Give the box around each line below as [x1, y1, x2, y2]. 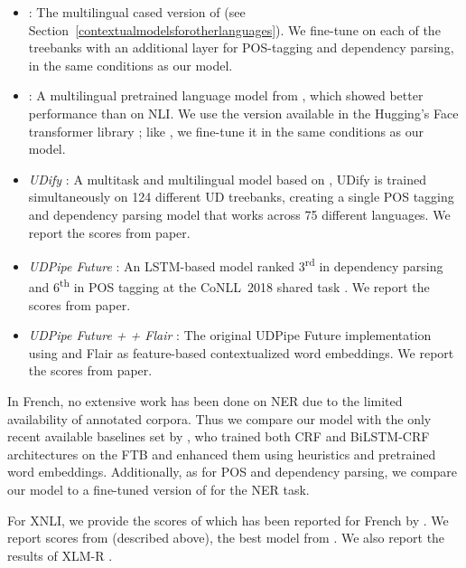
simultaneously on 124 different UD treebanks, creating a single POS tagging [28, 187, 454, 206]
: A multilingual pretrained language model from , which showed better [28, 86, 424, 105]
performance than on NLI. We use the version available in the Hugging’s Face [28, 103, 459, 122]
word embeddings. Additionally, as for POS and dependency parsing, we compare [7, 462, 458, 481]
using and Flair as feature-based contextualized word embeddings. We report [28, 343, 454, 362]
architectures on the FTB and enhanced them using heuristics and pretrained [7, 444, 436, 463]
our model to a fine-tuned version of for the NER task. [7, 479, 310, 498]
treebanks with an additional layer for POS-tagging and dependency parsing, [28, 38, 454, 57]
